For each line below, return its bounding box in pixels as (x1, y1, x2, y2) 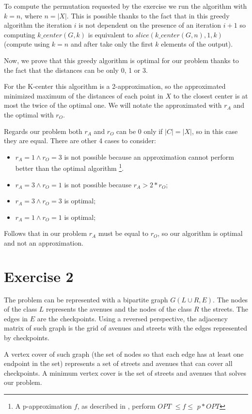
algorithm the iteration (4, 20, 72, 30)
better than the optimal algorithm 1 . (15, 162, 124, 173)
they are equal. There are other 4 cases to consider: (4, 135, 156, 146)
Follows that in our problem (4, 228, 87, 238)
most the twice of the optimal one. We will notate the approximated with (4, 100, 222, 110)
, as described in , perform (77, 401, 156, 411)
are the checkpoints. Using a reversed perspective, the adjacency (37, 313, 228, 323)
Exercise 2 (4, 266, 74, 286)
